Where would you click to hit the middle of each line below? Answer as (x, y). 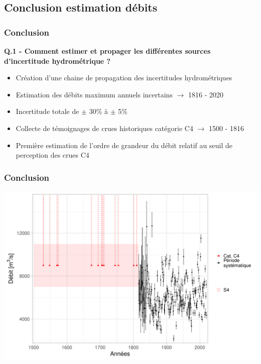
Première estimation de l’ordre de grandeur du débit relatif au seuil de (124, 145)
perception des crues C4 (52, 155)
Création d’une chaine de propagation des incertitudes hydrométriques (124, 78)
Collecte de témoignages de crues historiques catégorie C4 (104, 128)
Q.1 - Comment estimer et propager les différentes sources (107, 51)
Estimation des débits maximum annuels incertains (94, 94)
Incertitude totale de (47, 111)
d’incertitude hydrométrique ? (57, 60)
